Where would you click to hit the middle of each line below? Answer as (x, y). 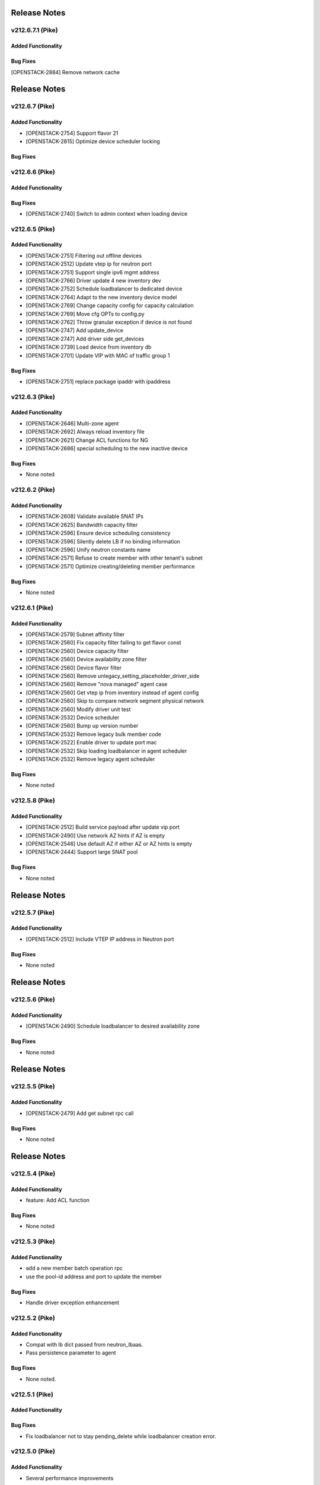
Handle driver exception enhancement (73, 1303)
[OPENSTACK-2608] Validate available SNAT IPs (85, 516)
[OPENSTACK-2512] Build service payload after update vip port (103, 827)
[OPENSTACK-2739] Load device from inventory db (89, 347)
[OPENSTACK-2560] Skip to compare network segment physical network (115, 701)
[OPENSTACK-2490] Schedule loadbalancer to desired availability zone (113, 1026)
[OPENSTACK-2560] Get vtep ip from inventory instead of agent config (112, 693)
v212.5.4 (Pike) (33, 1173)
